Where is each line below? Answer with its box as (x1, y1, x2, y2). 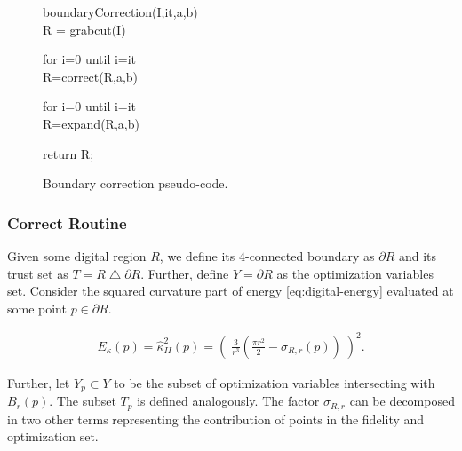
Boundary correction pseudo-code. (43, 174, 228, 193)
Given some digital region (7, 246, 147, 265)
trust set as (7, 264, 68, 282)
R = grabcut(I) (43, 20, 126, 38)
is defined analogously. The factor (137, 392, 320, 410)
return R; (43, 144, 94, 162)
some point (7, 298, 67, 317)
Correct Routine (7, 211, 127, 233)
